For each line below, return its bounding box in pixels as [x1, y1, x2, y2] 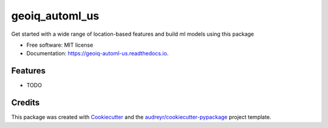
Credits [11, 98, 40, 108]
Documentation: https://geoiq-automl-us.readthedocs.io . [26, 50, 169, 57]
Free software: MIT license [26, 41, 94, 49]
